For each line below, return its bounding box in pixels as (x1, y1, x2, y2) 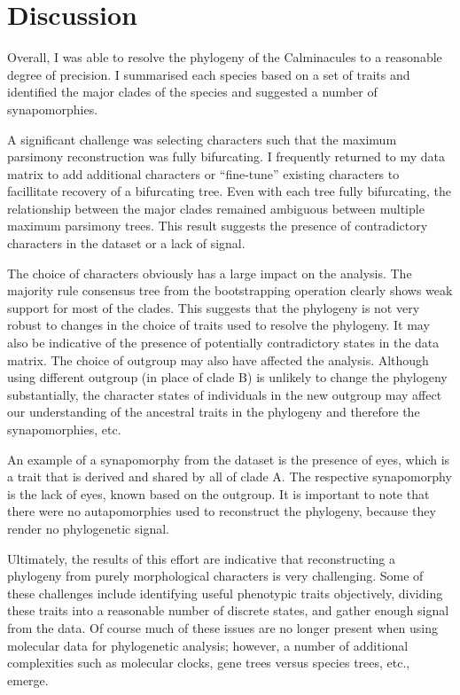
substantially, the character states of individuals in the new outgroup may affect (7, 385, 442, 403)
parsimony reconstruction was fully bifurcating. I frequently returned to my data (7, 147, 446, 166)
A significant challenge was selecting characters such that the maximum (7, 129, 397, 148)
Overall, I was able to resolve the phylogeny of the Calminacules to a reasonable (7, 48, 442, 66)
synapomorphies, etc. (7, 420, 121, 438)
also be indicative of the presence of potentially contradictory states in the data (7, 333, 440, 352)
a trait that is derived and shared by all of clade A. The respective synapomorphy (7, 467, 452, 486)
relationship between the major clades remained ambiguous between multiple (7, 199, 425, 217)
